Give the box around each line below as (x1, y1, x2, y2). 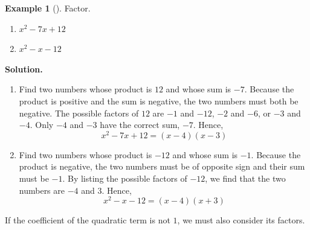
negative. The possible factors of (19, 106, 139, 119)
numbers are (19, 184, 65, 196)
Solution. (5, 62, 43, 75)
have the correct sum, (100, 118, 180, 131)
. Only (30, 118, 54, 131)
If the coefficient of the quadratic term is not (5, 214, 170, 226)
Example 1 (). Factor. (5, 2, 91, 14)
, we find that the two (205, 172, 286, 185)
